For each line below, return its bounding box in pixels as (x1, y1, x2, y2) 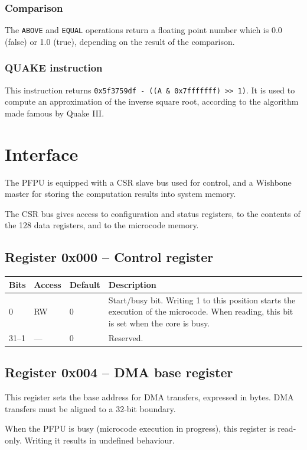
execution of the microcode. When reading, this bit (108, 305, 293, 318)
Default (69, 278, 100, 290)
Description (108, 278, 156, 290)
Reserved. (108, 331, 143, 344)
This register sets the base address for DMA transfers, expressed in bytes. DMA (5, 390, 294, 403)
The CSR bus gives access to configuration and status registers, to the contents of (5, 207, 301, 219)
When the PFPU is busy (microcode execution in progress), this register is (5, 422, 275, 435)
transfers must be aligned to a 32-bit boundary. (5, 402, 176, 415)
